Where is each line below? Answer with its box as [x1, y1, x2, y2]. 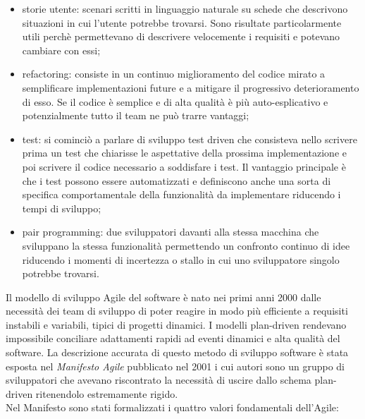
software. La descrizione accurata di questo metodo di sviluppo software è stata [6, 345, 349, 360]
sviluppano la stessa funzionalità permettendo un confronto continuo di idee [22, 238, 350, 253]
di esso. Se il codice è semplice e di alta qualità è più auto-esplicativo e [22, 94, 328, 109]
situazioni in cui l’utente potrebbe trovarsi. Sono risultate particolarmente [22, 15, 342, 30]
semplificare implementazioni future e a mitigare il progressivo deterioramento [22, 80, 359, 95]
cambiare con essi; [22, 42, 101, 57]
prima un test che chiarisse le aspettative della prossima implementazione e [22, 145, 347, 160]
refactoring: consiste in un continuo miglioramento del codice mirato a [22, 66, 326, 81]
